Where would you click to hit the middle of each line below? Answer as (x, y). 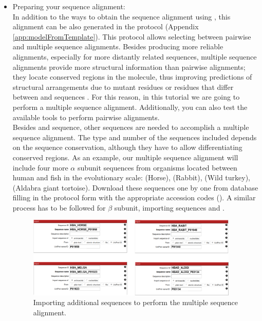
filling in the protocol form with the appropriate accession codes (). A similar (134, 197)
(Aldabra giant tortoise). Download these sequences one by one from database (135, 187)
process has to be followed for (59, 207)
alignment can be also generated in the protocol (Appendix (106, 26)
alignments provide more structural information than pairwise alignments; (129, 67)
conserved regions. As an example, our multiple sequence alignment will (125, 157)
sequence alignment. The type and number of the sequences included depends (135, 137)
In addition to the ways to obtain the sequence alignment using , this (121, 16)
